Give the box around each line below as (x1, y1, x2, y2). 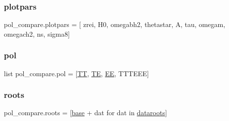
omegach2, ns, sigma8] (4, 28, 70, 39)
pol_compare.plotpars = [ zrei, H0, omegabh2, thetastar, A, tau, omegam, (4, 19, 226, 29)
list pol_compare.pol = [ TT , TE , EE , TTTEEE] (4, 68, 149, 78)
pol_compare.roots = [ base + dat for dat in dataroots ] (4, 108, 167, 118)
